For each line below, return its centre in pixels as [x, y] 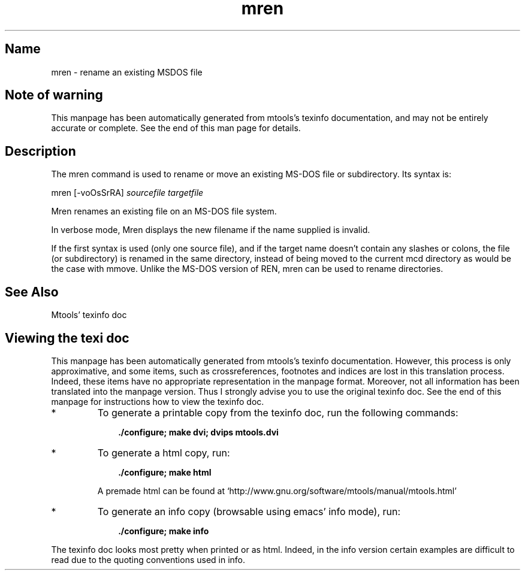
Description [40, 151]
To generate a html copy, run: [164, 453]
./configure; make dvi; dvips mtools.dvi [198, 432]
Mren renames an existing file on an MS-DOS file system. [164, 211]
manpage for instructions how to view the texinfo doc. [158, 401]
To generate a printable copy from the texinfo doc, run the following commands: [278, 412]
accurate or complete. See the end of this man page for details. [176, 128]
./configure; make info [164, 531]
